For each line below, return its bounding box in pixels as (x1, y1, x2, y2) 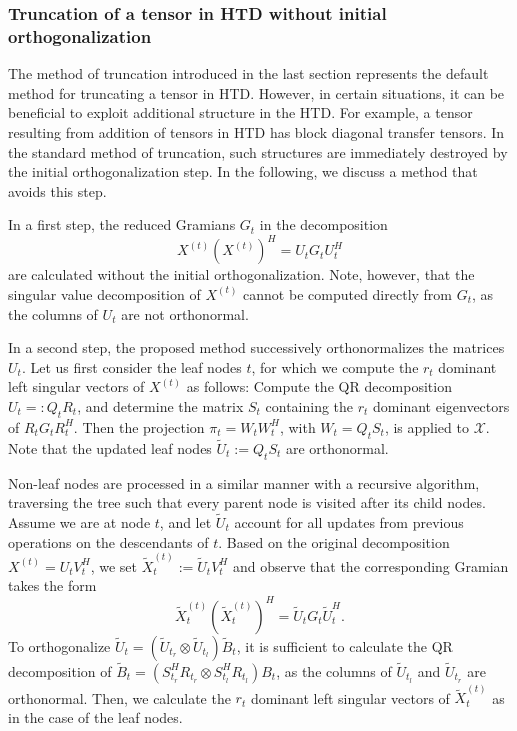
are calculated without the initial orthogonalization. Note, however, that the (8, 264, 475, 285)
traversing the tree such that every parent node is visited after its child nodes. (8, 492, 486, 513)
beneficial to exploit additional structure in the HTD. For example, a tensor (8, 102, 473, 123)
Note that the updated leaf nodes (8, 437, 212, 458)
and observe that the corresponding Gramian (232, 555, 509, 576)
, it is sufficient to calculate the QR (236, 635, 453, 656)
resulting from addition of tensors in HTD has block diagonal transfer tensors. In (8, 121, 505, 142)
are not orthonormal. (121, 303, 249, 324)
